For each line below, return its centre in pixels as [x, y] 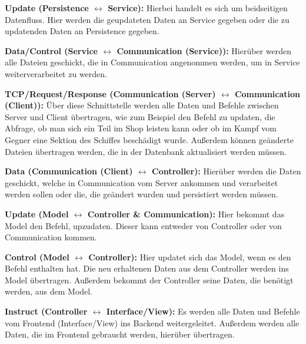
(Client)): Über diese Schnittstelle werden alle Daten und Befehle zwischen [142, 105]
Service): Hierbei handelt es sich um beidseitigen [198, 8]
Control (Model [37, 257]
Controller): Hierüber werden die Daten [227, 171]
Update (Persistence [47, 8]
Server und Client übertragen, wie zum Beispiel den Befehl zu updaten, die [140, 116]
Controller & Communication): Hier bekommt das [186, 214]
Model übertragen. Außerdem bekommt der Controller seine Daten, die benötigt [149, 279]
